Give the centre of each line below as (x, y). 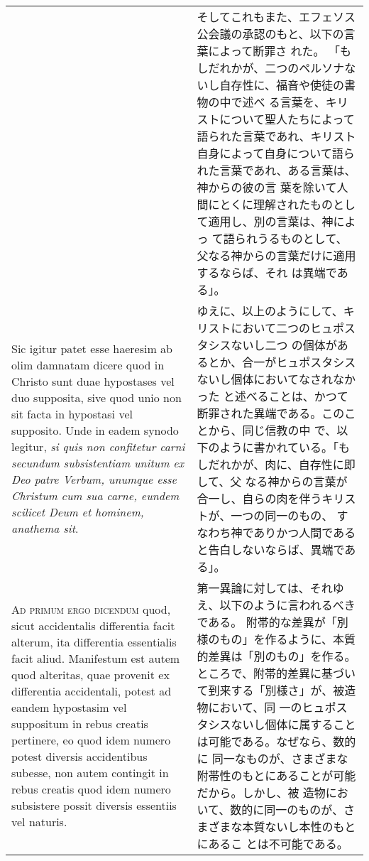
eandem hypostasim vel (69, 707)
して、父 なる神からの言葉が (272, 481)
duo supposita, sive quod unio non (97, 397)
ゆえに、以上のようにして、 (270, 311)
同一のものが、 (304, 809)
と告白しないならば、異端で (271, 549)
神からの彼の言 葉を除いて (267, 187)
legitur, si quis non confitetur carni (98, 446)
